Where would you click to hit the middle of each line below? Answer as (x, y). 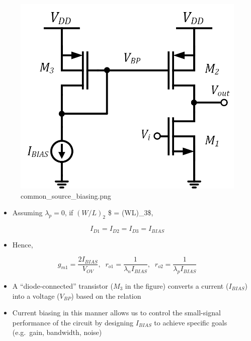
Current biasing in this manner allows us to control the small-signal (116, 313)
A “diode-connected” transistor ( (63, 286)
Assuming (27, 212)
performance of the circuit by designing (73, 322)
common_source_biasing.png (66, 195)
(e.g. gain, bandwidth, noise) (57, 332)
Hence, (23, 244)
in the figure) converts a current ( (177, 286)
